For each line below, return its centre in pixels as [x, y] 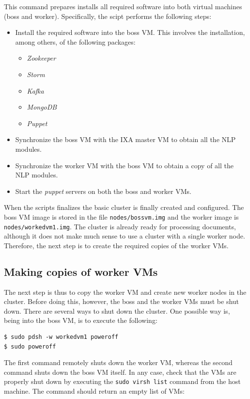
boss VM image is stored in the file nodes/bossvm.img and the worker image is [121, 216]
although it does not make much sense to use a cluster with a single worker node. [125, 236]
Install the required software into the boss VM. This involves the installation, [130, 32]
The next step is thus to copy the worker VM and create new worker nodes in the [125, 292]
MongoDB [42, 107]
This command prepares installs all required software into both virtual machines [123, 6]
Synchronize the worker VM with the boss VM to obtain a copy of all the [125, 165]
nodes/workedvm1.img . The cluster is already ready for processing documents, [120, 226]
